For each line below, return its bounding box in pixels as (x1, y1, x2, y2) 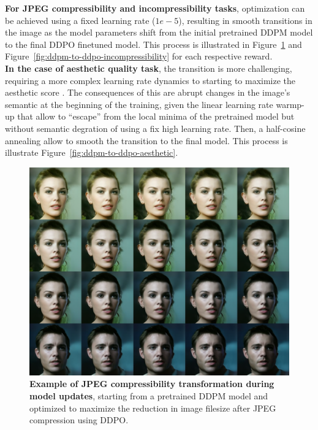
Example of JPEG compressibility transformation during (29, 377, 274, 390)
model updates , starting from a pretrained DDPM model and (29, 390, 268, 402)
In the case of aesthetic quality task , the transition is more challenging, (5, 61, 292, 74)
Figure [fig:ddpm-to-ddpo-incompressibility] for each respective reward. (5, 50, 273, 63)
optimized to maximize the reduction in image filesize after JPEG (29, 401, 276, 414)
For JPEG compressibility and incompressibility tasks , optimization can (5, 2, 305, 14)
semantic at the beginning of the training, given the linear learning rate (5, 98, 273, 110)
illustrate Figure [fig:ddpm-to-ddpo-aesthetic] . (5, 146, 178, 159)
